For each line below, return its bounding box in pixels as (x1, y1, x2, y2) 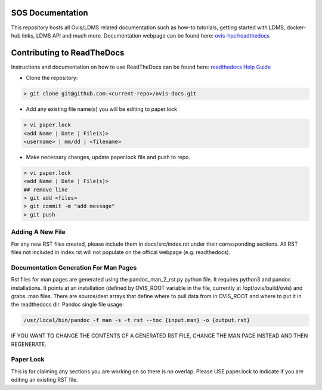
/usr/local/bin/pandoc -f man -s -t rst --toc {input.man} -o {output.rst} (23, 317, 250, 324)
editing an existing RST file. (11, 376, 79, 383)
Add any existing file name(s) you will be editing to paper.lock (26, 106, 177, 113)
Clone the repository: (26, 75, 78, 82)
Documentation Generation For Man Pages (11, 263, 137, 271)
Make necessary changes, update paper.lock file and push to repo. (26, 153, 191, 160)
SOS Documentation (11, 8, 89, 18)
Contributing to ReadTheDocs (11, 48, 125, 58)
